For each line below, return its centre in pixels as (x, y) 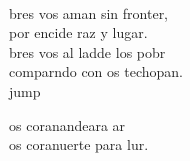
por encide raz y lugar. (78, 32)
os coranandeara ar (67, 124)
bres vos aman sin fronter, (89, 12)
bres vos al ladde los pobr (87, 51)
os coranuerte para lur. (79, 144)
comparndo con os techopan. (96, 71)
